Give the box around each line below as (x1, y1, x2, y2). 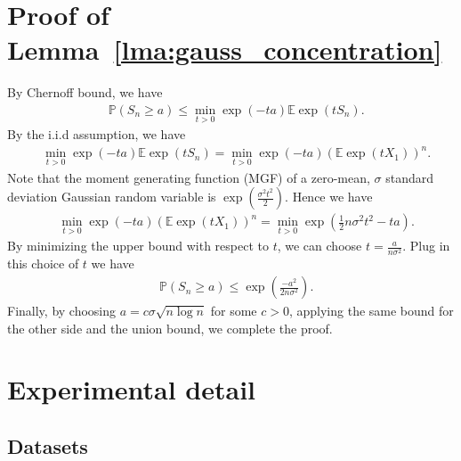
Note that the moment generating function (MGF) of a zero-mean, (7, 168, 370, 186)
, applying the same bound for (288, 301, 454, 320)
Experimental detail (7, 371, 255, 407)
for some (210, 301, 257, 320)
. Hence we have (285, 187, 373, 206)
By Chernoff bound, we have (7, 83, 163, 102)
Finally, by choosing (7, 301, 117, 320)
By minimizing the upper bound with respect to (7, 236, 269, 255)
